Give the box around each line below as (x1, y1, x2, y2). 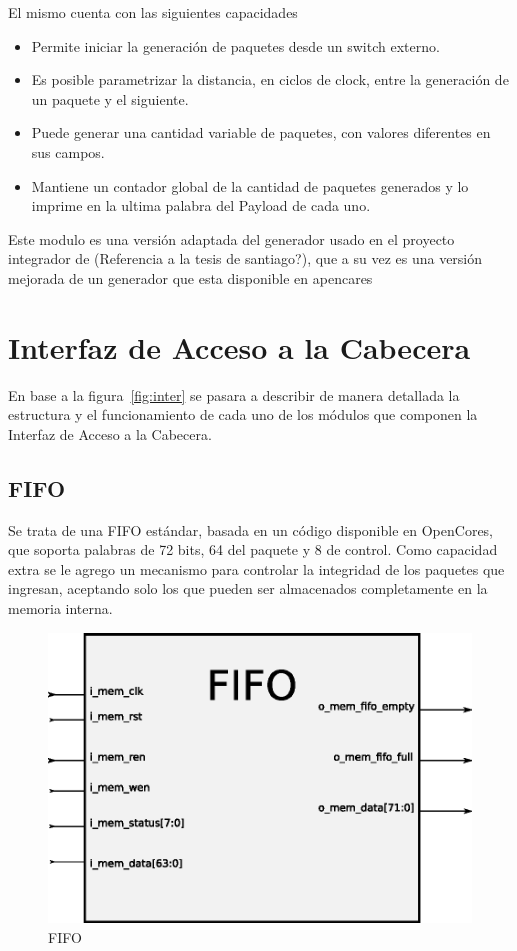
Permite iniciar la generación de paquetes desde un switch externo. (31, 35, 440, 56)
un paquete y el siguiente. (31, 88, 189, 109)
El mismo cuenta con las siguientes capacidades (8, 2, 298, 22)
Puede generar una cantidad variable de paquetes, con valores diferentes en (31, 122, 491, 143)
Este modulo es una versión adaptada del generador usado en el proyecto (8, 228, 455, 249)
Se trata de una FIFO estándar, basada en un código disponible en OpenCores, (8, 519, 494, 540)
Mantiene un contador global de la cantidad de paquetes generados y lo (31, 175, 469, 196)
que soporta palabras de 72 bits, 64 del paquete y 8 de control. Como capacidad (8, 539, 498, 560)
